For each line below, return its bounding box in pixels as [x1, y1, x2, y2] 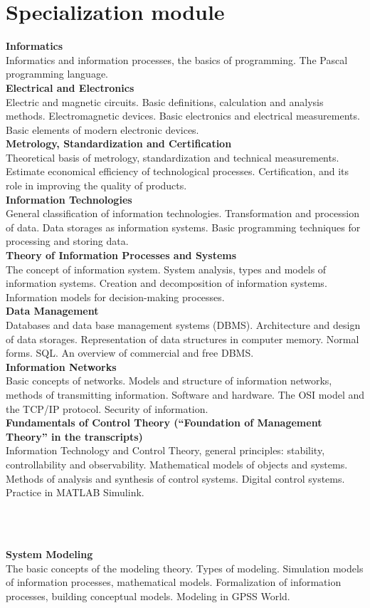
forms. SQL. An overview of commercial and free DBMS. [6, 345, 254, 360]
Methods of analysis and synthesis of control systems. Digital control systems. [6, 471, 345, 486]
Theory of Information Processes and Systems [6, 248, 237, 263]
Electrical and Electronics [6, 80, 134, 95]
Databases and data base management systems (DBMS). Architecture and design [6, 318, 361, 332]
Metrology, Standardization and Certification [6, 136, 232, 151]
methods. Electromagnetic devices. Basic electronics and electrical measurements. [6, 108, 360, 123]
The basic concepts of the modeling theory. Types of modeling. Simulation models [6, 560, 364, 575]
